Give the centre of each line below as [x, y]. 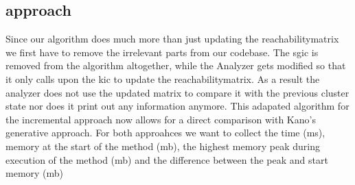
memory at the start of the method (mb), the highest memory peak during [163, 146]
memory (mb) [35, 173]
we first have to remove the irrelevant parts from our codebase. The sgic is [162, 52]
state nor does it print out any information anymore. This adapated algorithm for [177, 106]
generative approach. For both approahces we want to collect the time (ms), [165, 133]
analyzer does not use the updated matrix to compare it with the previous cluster [177, 92]
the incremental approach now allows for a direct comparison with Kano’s [161, 119]
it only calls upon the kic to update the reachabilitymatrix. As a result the [163, 78]
